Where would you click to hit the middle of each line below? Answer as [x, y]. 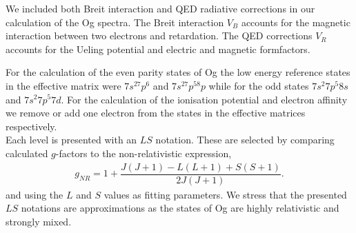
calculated [27, 153]
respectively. [31, 126]
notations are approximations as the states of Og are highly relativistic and [180, 208]
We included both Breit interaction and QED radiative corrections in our [160, 8]
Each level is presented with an [71, 140]
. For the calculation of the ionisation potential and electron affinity [204, 99]
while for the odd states [259, 85]
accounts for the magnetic [296, 22]
